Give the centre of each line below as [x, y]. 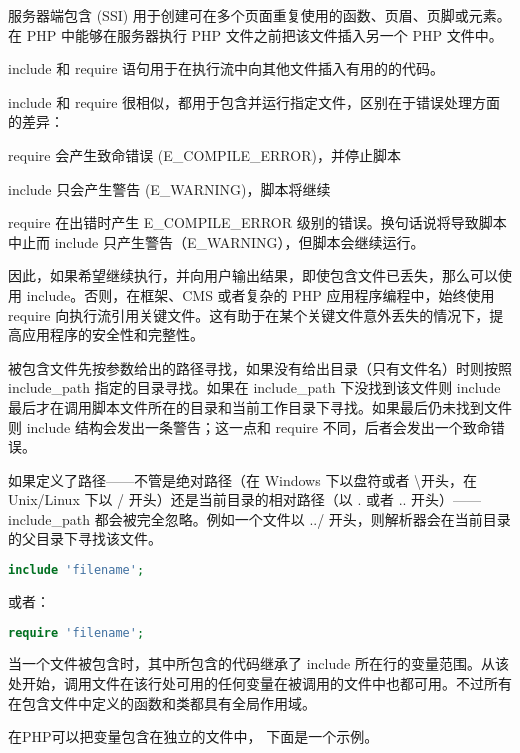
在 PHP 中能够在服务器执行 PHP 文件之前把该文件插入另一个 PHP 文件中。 [255, 34]
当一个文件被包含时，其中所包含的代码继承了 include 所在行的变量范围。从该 [258, 663]
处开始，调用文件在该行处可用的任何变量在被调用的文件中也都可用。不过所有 [260, 683]
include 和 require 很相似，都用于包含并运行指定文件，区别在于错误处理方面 [254, 101]
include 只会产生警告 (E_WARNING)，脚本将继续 [169, 188]
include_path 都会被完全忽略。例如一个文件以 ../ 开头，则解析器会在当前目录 [259, 518]
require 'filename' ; [76, 632]
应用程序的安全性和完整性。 [112, 334]
